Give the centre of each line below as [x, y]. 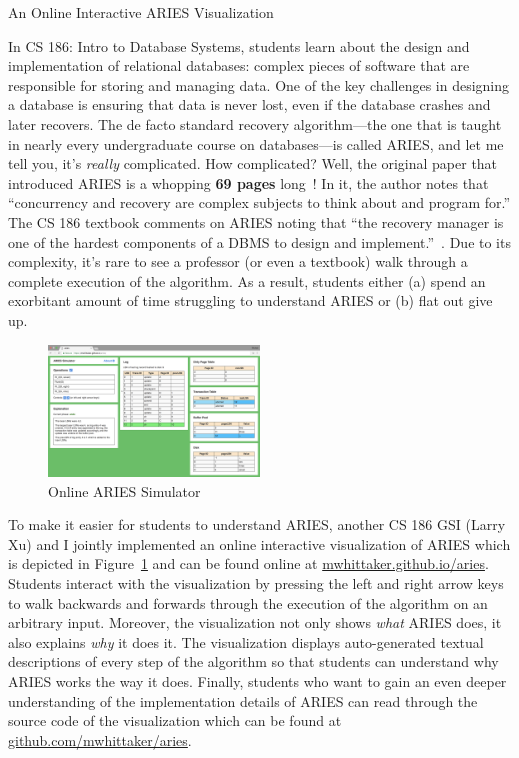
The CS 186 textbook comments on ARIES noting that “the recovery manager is [256, 221]
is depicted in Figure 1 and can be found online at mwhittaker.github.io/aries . [248, 563]
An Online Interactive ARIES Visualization [141, 12]
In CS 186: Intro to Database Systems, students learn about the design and [239, 45]
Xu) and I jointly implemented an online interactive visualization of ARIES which [259, 543]
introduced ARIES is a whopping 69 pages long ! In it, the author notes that [248, 182]
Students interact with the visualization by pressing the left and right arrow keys [256, 582]
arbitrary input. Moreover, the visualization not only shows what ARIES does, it [255, 622]
